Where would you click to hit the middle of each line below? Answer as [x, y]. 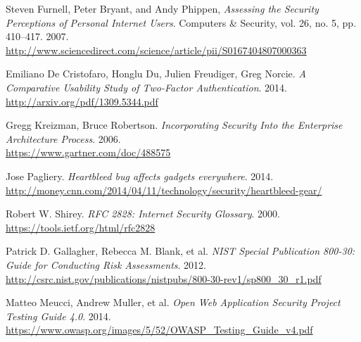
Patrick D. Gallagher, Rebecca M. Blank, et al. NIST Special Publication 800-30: [180, 251]
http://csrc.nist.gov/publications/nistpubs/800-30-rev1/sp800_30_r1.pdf [164, 278]
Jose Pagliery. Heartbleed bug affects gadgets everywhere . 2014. [140, 176]
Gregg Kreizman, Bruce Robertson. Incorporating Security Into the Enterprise [174, 125]
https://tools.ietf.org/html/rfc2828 [81, 227]
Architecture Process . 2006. [63, 138]
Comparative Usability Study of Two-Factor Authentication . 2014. [146, 87]
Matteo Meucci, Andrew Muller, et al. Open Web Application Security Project [173, 302]
